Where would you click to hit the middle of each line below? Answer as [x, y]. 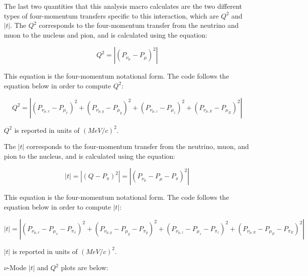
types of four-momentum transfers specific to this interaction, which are [111, 15]
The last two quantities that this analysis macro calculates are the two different [123, 6]
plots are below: [85, 267]
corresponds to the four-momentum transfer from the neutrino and [139, 25]
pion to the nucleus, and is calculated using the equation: [90, 156]
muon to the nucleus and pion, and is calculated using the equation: [106, 34]
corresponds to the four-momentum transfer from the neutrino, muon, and [138, 146]
